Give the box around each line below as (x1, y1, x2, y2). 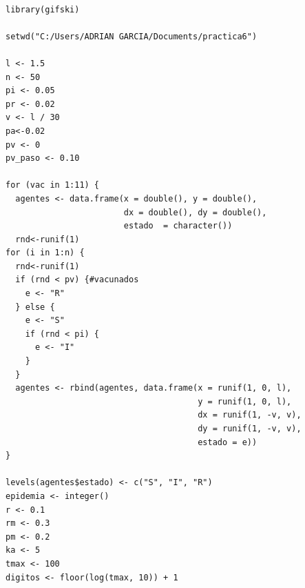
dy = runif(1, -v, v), (198, 424, 302, 433)
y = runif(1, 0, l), (198, 396, 292, 406)
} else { (15, 302, 55, 312)
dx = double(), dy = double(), (123, 207, 267, 217)
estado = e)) (198, 437, 257, 447)
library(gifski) (6, 4, 80, 14)
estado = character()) (123, 221, 233, 231)
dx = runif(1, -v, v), (198, 410, 302, 420)
